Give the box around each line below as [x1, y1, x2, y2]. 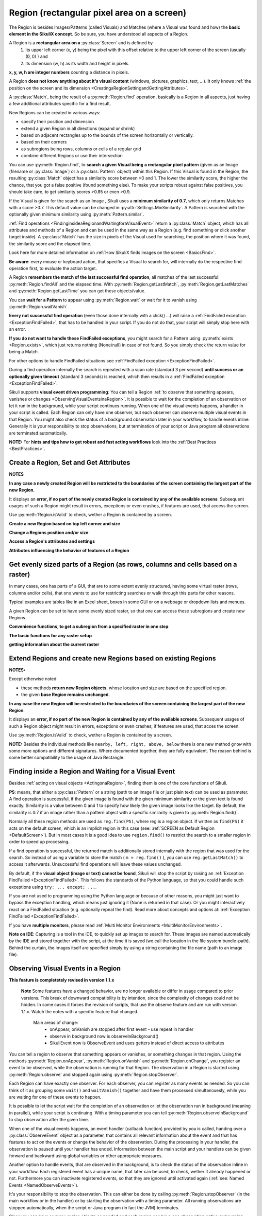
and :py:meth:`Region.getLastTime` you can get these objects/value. [9, 288, 146, 294]
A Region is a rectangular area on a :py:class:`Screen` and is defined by [9, 40, 153, 46]
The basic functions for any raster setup [9, 632, 92, 638]
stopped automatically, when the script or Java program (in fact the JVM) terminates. [9, 1204, 180, 1211]
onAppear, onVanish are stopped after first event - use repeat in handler [49, 1026, 194, 1032]
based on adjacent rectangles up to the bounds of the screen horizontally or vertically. [21, 132, 194, 138]
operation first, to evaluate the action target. [9, 266, 97, 271]
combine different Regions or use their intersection [21, 153, 123, 159]
